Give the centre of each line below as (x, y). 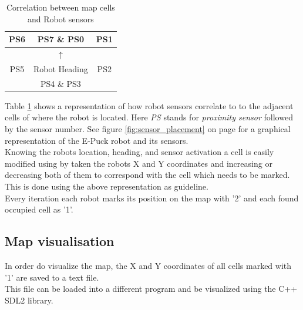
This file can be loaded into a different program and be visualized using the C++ (151, 289)
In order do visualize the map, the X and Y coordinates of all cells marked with (148, 265)
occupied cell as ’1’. (39, 209)
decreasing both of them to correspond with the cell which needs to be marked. (147, 175)
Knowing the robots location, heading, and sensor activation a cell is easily (139, 152)
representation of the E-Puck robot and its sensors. (97, 140)
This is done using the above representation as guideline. (107, 186)
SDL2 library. (29, 300)
